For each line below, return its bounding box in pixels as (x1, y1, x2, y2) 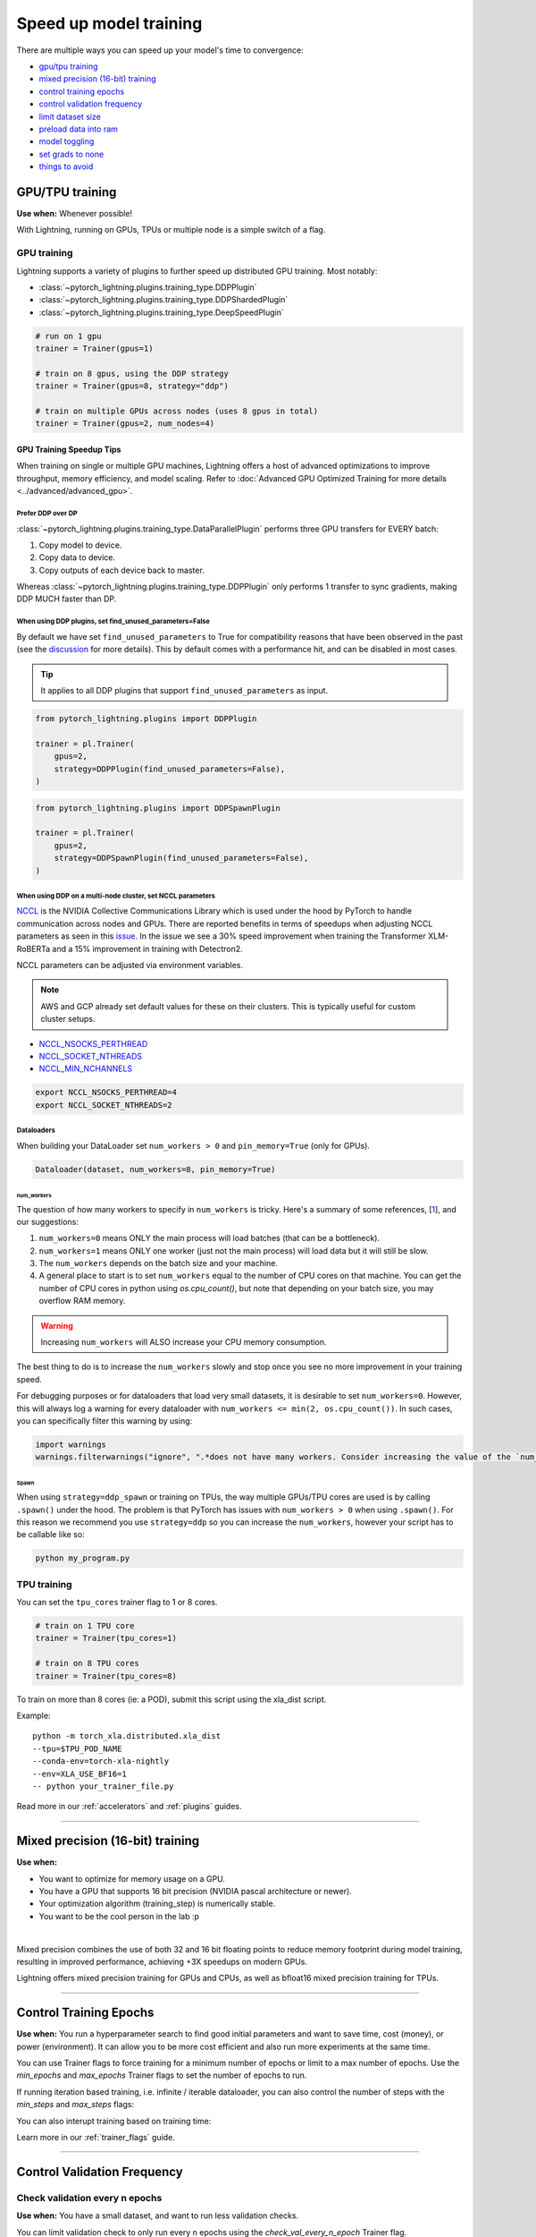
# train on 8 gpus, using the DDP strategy (35, 368, 230, 379)
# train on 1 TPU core (35, 1620, 135, 1631)
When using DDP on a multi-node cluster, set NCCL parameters (16, 891, 216, 900)
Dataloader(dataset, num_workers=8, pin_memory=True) (35, 1164, 276, 1174)
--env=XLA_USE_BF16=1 (32, 1768, 127, 1779)
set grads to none (38, 149, 105, 159)
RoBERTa (16, 943, 51, 954)
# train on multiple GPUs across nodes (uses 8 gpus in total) (35, 406, 319, 416)
